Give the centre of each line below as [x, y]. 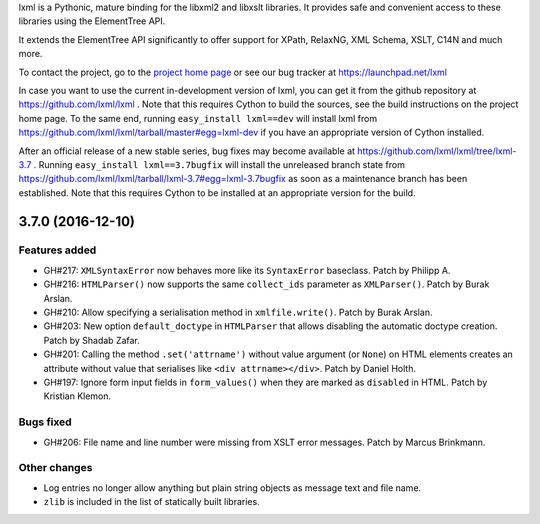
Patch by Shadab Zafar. [91, 340]
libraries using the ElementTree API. [92, 21]
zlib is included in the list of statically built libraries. [151, 502]
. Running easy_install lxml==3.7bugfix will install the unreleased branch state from [219, 164]
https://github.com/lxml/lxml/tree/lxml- [436, 151]
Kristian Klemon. [77, 396]
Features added [57, 250]
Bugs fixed [45, 422]
